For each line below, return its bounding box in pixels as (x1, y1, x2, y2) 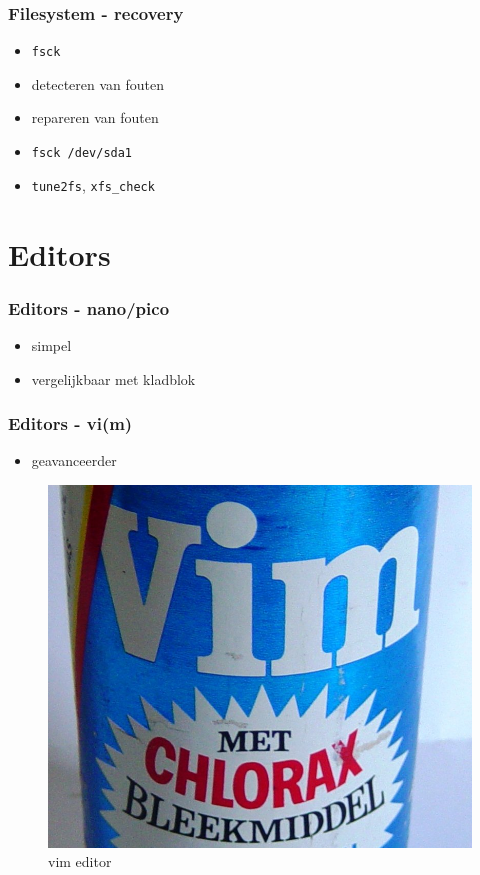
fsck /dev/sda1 (31, 146, 133, 161)
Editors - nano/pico (8, 295, 170, 320)
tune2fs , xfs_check (31, 174, 155, 195)
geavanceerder (31, 450, 117, 471)
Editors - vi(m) (8, 411, 133, 436)
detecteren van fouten (31, 73, 165, 94)
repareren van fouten (31, 107, 159, 128)
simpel (31, 334, 72, 355)
